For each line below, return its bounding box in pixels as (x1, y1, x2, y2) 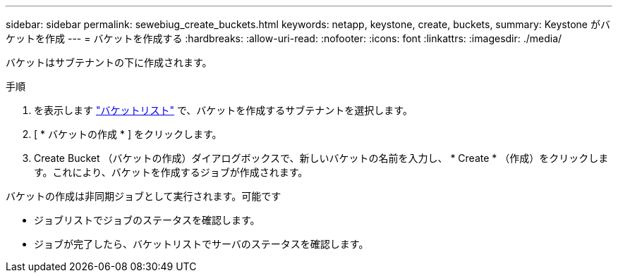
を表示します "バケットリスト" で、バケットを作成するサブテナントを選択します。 (34, 104, 413, 116)
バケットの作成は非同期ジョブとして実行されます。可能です (6, 190, 281, 202)
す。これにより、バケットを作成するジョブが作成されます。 (34, 166, 308, 178)
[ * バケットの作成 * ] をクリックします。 (34, 128, 222, 140)
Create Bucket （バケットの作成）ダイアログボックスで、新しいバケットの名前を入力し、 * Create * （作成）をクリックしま (34, 152, 609, 164)
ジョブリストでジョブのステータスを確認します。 (34, 214, 260, 226)
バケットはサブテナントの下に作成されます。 (6, 56, 212, 68)
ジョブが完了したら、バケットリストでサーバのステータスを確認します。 (34, 238, 369, 250)
